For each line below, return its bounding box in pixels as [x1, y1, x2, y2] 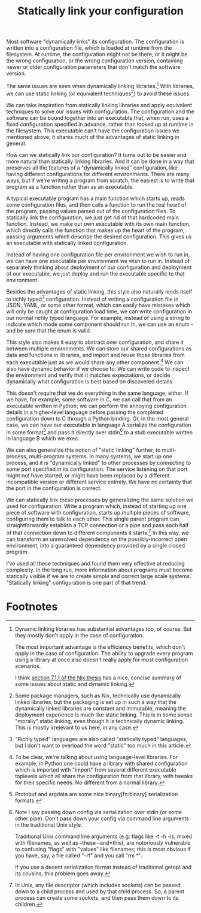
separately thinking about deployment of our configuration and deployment [6, 264, 191, 271]
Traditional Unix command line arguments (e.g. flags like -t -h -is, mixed [14, 833, 193, 840]
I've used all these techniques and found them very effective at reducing [6, 560, 185, 567]
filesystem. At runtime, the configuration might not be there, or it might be [6, 51, 188, 58]
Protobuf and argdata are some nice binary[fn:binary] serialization [14, 791, 178, 798]
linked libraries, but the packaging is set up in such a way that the [14, 699, 176, 706]
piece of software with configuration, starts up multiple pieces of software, [6, 509, 191, 516]
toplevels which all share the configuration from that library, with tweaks [14, 773, 193, 780]
